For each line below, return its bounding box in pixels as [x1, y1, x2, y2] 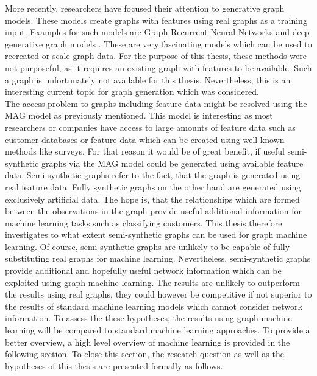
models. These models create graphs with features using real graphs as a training [5, 13, 307, 26]
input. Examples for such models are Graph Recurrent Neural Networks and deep [5, 26, 310, 38]
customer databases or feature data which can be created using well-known [5, 133, 285, 145]
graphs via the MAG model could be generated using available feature [41, 156, 304, 169]
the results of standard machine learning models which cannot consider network [5, 299, 302, 312]
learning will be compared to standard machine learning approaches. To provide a [5, 324, 310, 336]
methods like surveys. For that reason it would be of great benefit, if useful [5, 145, 285, 158]
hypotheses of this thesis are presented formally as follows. [5, 359, 223, 372]
